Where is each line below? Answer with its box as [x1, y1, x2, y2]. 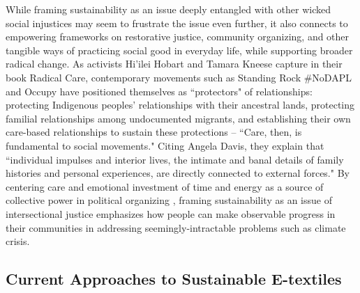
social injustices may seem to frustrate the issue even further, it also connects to [6, 15, 348, 30]
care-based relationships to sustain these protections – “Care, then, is [6, 125, 302, 139]
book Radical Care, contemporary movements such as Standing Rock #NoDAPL [6, 70, 352, 84]
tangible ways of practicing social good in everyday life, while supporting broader [6, 42, 353, 57]
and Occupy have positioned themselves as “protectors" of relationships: [6, 84, 313, 98]
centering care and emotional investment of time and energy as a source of [6, 179, 324, 193]
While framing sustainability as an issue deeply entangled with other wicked [6, 2, 331, 16]
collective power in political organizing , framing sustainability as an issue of [6, 193, 332, 207]
